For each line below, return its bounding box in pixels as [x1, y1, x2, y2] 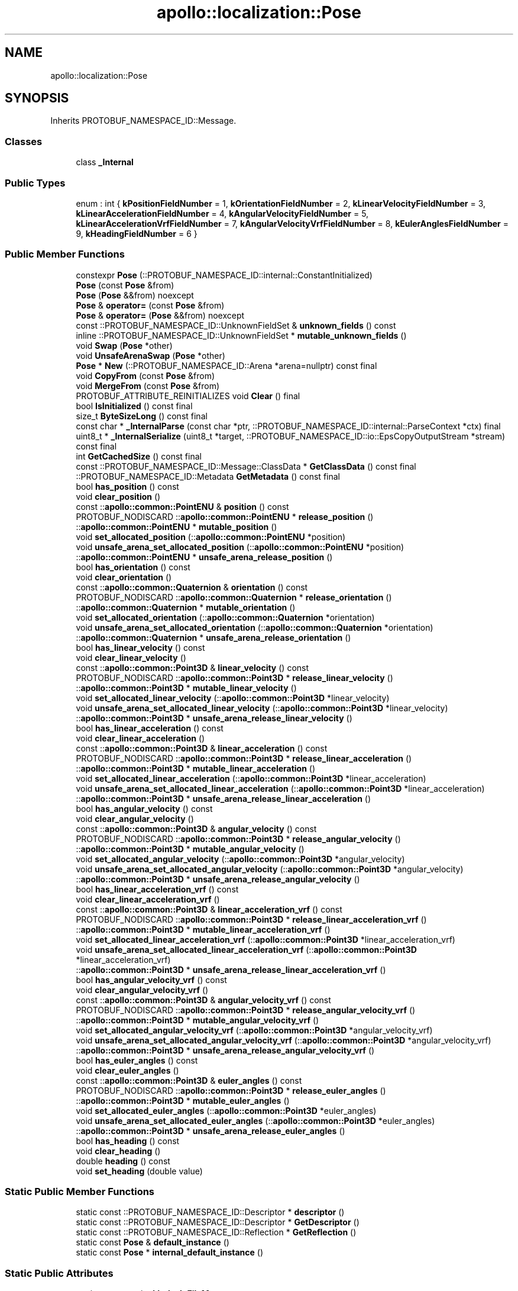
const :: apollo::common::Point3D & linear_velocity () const [76, 662, 309, 673]
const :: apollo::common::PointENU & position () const [76, 501, 289, 512]
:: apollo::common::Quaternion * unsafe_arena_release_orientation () [76, 632, 351, 643]
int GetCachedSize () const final [76, 451, 202, 461]
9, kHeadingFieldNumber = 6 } [76, 228, 198, 239]
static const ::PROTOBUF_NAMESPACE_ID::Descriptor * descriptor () [76, 1207, 345, 1218]
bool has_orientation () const [76, 561, 190, 572]
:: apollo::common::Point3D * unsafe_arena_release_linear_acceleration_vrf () [76, 964, 386, 975]
